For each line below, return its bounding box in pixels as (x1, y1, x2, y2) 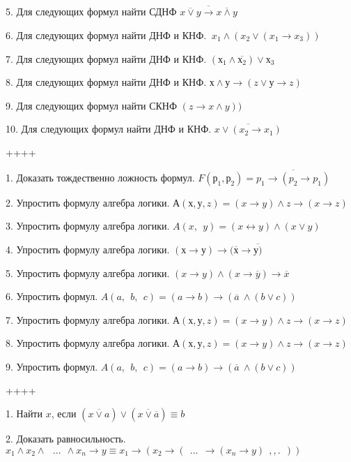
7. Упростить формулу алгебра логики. (6, 312, 170, 327)
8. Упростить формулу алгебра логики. (6, 336, 170, 350)
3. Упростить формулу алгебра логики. (6, 218, 170, 233)
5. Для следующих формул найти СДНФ (6, 4, 177, 19)
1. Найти (6, 406, 42, 421)
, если (51, 406, 77, 421)
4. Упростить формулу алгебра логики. (6, 242, 170, 256)
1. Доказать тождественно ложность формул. (6, 170, 195, 184)
